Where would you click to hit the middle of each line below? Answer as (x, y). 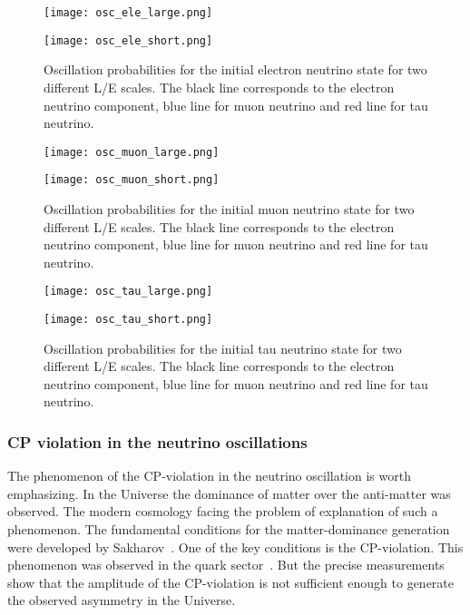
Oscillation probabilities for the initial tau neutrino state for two (223, 348)
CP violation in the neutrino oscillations (157, 441)
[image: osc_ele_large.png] (128, 13)
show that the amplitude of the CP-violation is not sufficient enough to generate (231, 582)
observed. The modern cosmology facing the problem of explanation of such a (223, 511)
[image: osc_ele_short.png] (128, 40)
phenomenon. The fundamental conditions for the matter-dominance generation (229, 529)
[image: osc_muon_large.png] (132, 152)
